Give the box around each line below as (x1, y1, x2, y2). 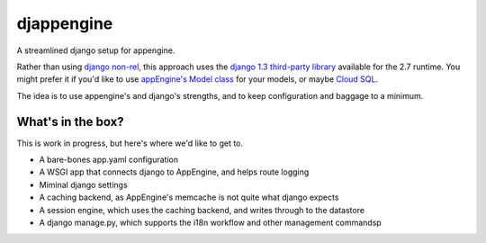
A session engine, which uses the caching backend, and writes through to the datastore (39, 204, 364, 215)
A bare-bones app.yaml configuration (39, 154, 179, 166)
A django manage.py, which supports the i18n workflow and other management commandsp (39, 217, 382, 228)
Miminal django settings (39, 179, 128, 190)
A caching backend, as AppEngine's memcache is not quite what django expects (39, 192, 339, 202)
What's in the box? (16, 113, 125, 130)
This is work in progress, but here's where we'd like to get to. (16, 138, 243, 148)
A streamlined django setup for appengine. (16, 45, 175, 56)
